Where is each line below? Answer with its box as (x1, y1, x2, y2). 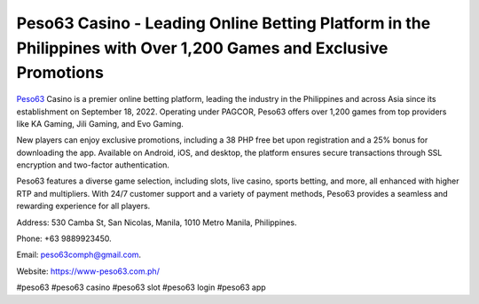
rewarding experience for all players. (16, 200, 151, 212)
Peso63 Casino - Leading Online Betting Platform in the (16, 13, 431, 33)
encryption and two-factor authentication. (16, 160, 170, 170)
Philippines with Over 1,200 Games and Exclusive (16, 38, 389, 58)
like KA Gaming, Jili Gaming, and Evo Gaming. (16, 118, 184, 129)
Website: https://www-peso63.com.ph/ (16, 266, 160, 277)
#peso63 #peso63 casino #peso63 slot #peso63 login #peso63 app (16, 282, 266, 292)
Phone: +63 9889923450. (16, 233, 112, 244)
